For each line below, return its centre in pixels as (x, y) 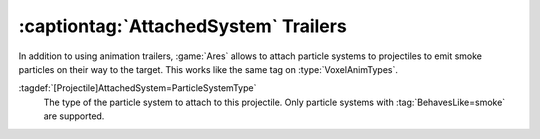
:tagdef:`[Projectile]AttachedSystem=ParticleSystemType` (137, 88)
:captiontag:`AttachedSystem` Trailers (182, 26)
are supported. (74, 116)
